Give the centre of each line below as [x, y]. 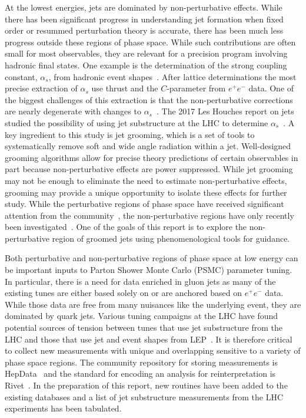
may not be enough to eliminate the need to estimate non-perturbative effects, [146, 180]
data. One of [271, 88]
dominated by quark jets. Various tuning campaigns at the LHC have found [142, 316]
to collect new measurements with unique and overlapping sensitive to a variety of [153, 350]
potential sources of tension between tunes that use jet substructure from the [144, 328]
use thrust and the [125, 88]
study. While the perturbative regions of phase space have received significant [144, 204]
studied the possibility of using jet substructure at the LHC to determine [137, 122]
